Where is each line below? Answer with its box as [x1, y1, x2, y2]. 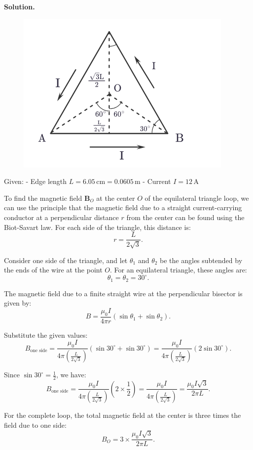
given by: [4, 298, 32, 308]
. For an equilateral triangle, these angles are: [109, 265, 247, 275]
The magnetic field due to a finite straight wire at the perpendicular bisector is [4, 288, 243, 298]
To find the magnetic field [4, 192, 82, 203]
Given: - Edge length [4, 176, 67, 186]
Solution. [4, 1, 35, 11]
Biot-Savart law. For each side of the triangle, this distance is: [4, 222, 191, 232]
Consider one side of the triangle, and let [4, 255, 128, 265]
